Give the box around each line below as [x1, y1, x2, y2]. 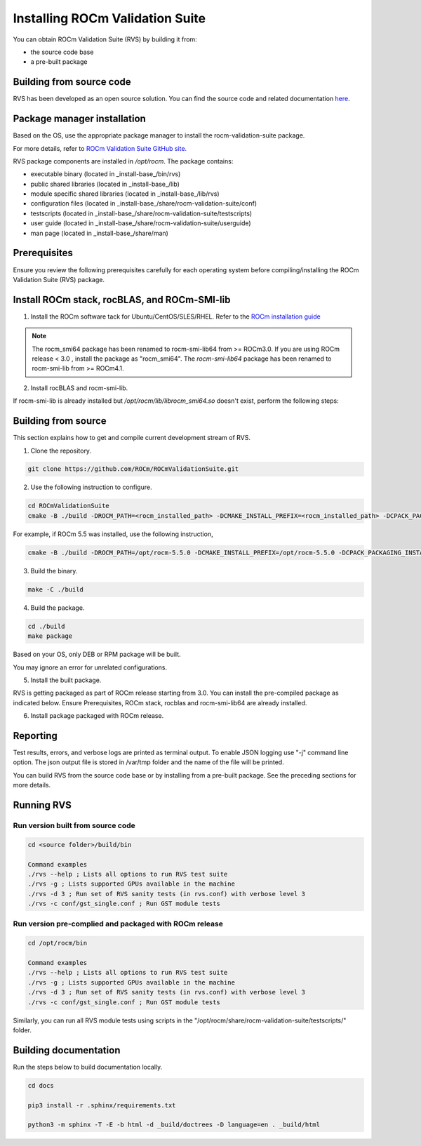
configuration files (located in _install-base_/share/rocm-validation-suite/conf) [30, 199, 258, 208]
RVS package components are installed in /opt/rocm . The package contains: [13, 156, 234, 165]
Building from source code [13, 76, 131, 88]
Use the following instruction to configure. [30, 483, 152, 491]
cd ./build [27, 622, 65, 630]
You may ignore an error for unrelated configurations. [13, 663, 168, 672]
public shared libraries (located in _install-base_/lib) [30, 180, 180, 188]
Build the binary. [30, 566, 78, 575]
